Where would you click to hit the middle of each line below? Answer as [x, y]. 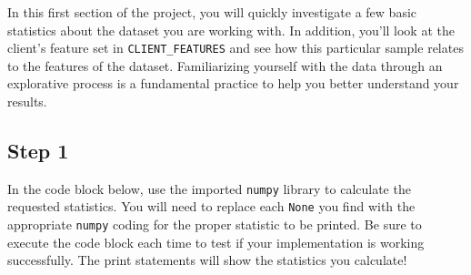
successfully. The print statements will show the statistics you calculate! [207, 260]
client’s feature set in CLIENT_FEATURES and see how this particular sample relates [235, 48]
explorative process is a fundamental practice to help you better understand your [233, 83]
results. [27, 102]
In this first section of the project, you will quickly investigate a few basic [212, 12]
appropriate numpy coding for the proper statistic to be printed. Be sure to [215, 224]
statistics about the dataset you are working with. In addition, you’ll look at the [231, 30]
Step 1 [38, 151]
